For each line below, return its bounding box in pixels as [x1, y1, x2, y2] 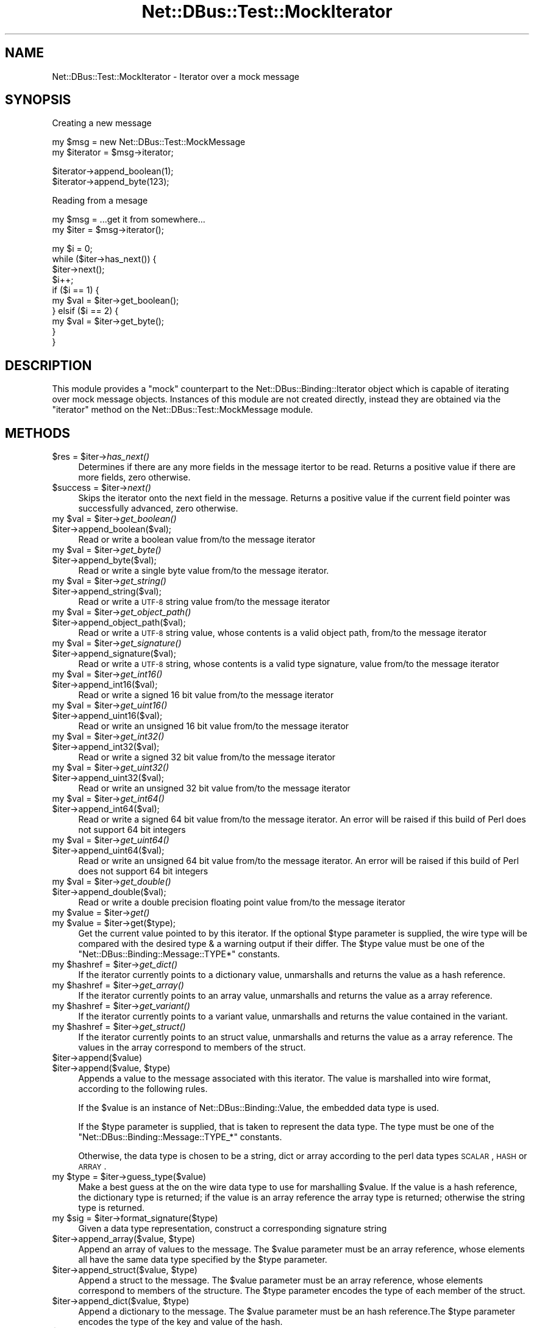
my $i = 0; [52, 243, 93, 254]
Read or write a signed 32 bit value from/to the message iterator [78, 752, 336, 763]
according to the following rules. [78, 1083, 208, 1094]
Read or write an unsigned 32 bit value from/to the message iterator [78, 783, 351, 794]
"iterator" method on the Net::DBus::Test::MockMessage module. [52, 404, 313, 415]
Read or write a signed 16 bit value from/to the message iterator [78, 690, 334, 701]
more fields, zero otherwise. [78, 472, 191, 483]
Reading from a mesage [52, 195, 148, 206]
